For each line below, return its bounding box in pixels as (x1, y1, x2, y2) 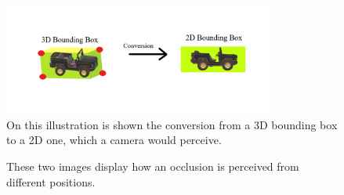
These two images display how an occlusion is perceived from (6, 157, 299, 174)
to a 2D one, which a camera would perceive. (6, 132, 222, 148)
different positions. (6, 173, 96, 190)
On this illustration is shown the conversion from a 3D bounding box (6, 116, 338, 132)
